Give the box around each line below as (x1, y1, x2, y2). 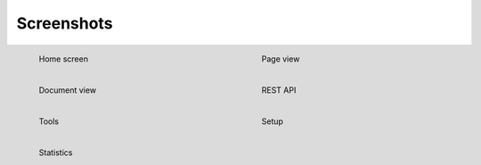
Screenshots (16, 13, 113, 33)
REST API (261, 85, 297, 95)
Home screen (38, 54, 89, 64)
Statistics (38, 147, 73, 158)
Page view (261, 54, 300, 64)
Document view (38, 85, 97, 95)
